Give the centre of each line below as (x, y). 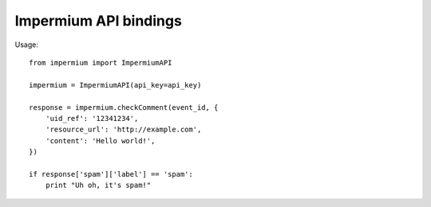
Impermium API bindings (99, 21)
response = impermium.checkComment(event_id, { (124, 107)
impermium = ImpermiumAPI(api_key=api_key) (115, 85)
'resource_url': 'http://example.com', (123, 130)
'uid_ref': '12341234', (92, 118)
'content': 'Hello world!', (100, 141)
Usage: (27, 45)
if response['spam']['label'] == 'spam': (111, 174)
